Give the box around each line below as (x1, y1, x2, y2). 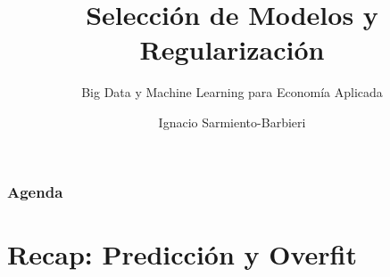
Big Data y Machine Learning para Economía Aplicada (81, 83, 383, 102)
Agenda (7, 180, 63, 202)
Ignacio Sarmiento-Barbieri (158, 112, 306, 131)
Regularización (139, 31, 325, 68)
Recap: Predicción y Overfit (7, 235, 358, 272)
